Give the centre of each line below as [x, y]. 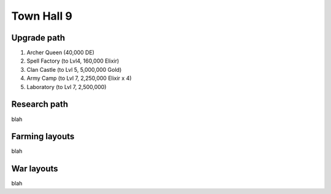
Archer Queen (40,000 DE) [61, 53]
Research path [40, 104]
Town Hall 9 [42, 16]
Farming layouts [43, 137]
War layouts [35, 169]
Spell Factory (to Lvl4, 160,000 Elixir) [73, 61]
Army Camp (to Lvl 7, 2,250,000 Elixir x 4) [79, 78]
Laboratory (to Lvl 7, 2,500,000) [67, 87]
